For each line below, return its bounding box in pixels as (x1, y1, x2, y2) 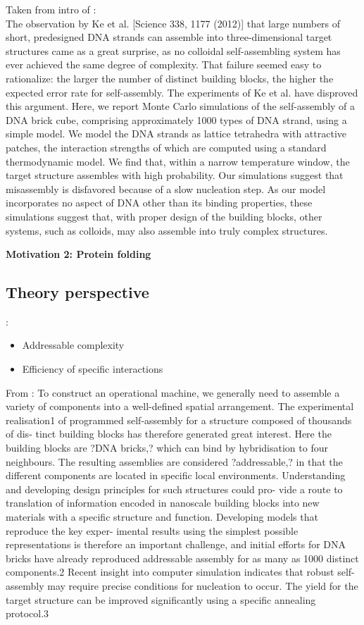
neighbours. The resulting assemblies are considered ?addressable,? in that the (6, 454, 343, 469)
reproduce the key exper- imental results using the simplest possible (6, 523, 299, 538)
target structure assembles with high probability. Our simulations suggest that (6, 168, 344, 182)
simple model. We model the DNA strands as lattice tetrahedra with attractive (6, 126, 347, 141)
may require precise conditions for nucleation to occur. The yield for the (47, 578, 358, 593)
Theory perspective (6, 281, 149, 303)
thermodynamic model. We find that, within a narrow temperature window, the (6, 154, 350, 168)
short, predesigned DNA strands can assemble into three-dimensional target (6, 30, 332, 44)
